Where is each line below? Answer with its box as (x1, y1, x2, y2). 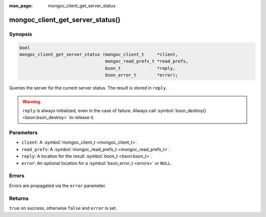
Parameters (9, 129, 38, 136)
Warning (22, 98, 40, 104)
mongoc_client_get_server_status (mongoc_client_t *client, (19, 52, 178, 57)
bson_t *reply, (105, 65, 176, 71)
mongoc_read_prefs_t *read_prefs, (105, 59, 189, 64)
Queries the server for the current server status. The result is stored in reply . (9, 85, 167, 91)
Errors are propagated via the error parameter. (9, 183, 106, 188)
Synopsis (9, 31, 32, 37)
